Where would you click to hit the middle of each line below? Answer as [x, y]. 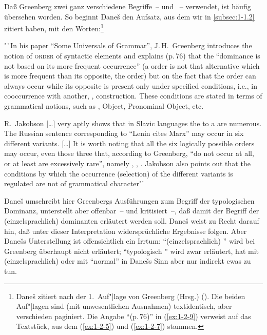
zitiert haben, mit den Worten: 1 [54, 27]
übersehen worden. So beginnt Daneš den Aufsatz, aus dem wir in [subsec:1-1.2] [129, 16]
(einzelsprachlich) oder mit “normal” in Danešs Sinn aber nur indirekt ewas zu [128, 261]
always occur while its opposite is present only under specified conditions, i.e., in [131, 85]
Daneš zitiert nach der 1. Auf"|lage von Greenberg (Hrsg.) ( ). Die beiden [131, 296]
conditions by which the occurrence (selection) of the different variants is [119, 173]
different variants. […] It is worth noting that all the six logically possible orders [129, 143]
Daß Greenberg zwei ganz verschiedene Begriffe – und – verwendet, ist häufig [128, 6]
